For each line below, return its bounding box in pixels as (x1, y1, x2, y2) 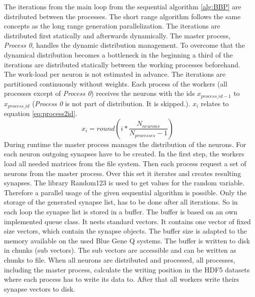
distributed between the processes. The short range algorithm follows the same (4, 11, 241, 21)
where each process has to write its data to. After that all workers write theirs (4, 274, 239, 284)
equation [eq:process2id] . (4, 108, 78, 119)
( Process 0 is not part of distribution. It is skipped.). (32, 98, 191, 108)
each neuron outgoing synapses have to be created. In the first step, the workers (4, 148, 245, 159)
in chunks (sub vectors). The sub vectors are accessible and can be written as (4, 245, 236, 255)
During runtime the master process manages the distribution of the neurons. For (4, 139, 246, 149)
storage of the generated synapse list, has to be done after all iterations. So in (4, 197, 238, 207)
